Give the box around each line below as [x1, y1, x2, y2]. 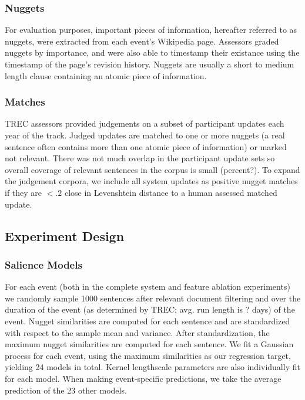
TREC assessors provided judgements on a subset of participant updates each [5, 117, 284, 130]
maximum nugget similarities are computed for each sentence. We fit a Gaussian [5, 338, 294, 350]
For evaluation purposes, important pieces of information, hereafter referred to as [5, 23, 297, 36]
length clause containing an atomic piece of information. [5, 69, 207, 82]
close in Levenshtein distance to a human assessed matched [64, 186, 277, 198]
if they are [5, 186, 42, 198]
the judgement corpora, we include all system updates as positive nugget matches [5, 175, 298, 187]
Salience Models [5, 257, 82, 272]
